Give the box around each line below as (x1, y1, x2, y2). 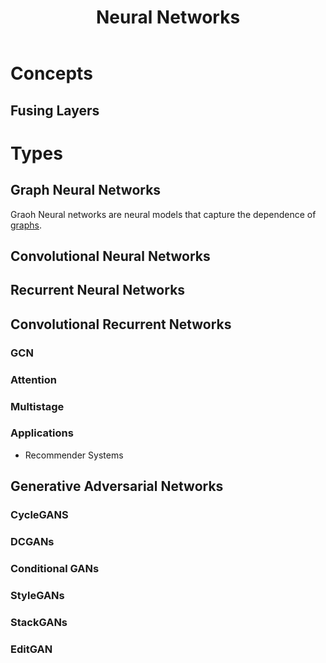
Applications (10, 426, 74, 440)
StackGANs (10, 615, 68, 629)
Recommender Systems (24, 449, 124, 461)
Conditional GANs (10, 561, 100, 575)
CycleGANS (10, 508, 69, 522)
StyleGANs (10, 588, 65, 602)
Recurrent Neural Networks (10, 282, 186, 299)
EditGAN (10, 642, 53, 656)
